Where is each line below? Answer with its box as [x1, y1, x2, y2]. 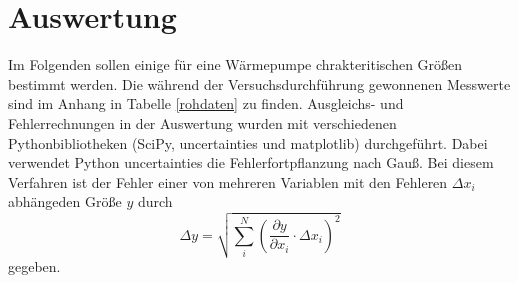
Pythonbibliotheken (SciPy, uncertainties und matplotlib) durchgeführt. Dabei [8, 132, 488, 153]
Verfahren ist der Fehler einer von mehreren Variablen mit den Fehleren [8, 171, 448, 192]
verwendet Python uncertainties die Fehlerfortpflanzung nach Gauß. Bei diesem [8, 152, 494, 173]
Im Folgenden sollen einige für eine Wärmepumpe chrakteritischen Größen [8, 54, 463, 75]
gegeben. [8, 256, 61, 277]
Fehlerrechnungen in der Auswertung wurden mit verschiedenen [8, 112, 397, 133]
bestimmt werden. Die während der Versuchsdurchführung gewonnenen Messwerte [8, 73, 511, 94]
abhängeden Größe [8, 191, 122, 212]
